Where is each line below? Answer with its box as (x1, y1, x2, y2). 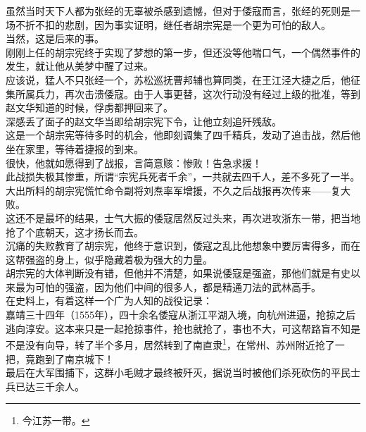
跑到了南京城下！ (34, 351, 114, 366)
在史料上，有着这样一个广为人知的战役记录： (6, 293, 213, 308)
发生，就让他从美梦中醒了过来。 (6, 58, 153, 73)
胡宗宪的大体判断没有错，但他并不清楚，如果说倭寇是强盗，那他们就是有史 (6, 266, 351, 280)
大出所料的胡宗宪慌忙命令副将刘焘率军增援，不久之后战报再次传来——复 (6, 183, 341, 197)
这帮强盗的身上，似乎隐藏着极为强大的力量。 (6, 252, 213, 266)
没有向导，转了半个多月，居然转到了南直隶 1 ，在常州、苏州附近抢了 (25, 335, 335, 352)
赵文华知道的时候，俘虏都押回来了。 (6, 100, 173, 115)
